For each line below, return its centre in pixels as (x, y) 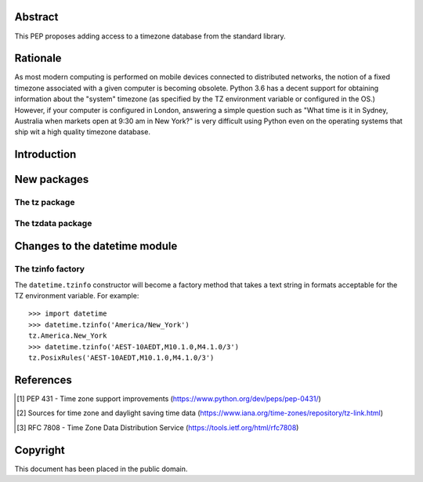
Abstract (36, 17)
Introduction (45, 154)
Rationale (38, 58)
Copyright (40, 450)
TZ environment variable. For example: (77, 296)
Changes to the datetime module (96, 246)
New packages (52, 179)
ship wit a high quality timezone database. (82, 132)
